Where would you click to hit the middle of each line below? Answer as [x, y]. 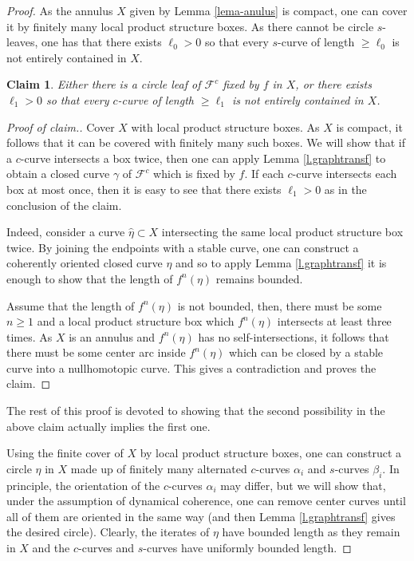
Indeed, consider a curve [66, 232]
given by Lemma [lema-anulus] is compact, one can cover [268, 10]
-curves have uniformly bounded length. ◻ [247, 548]
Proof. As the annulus [60, 10]
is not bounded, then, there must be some [280, 305]
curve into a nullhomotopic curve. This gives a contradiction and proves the [191, 367]
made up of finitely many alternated [159, 468]
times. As [30, 336]
